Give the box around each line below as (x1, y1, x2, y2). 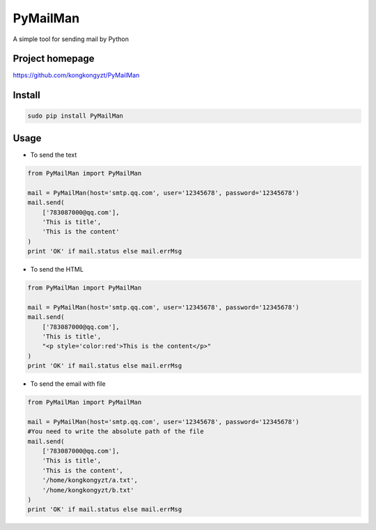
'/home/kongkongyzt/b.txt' (42, 486, 135, 494)
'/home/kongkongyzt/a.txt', (42, 476, 139, 484)
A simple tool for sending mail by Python (13, 35, 129, 43)
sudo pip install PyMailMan (27, 112, 123, 120)
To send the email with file (30, 380, 106, 388)
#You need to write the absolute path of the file (27, 428, 205, 435)
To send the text (30, 150, 77, 159)
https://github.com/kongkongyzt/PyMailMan (13, 71, 140, 79)
